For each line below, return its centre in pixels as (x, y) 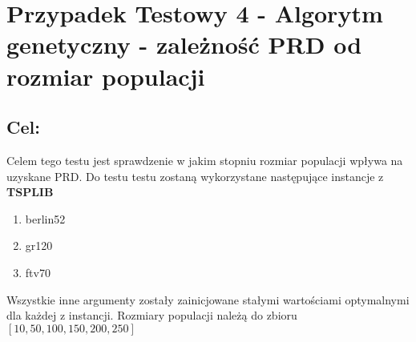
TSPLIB (30, 192)
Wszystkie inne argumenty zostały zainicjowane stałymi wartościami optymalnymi (208, 299)
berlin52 (45, 218)
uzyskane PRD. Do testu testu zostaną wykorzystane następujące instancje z (195, 176)
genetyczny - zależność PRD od (184, 44)
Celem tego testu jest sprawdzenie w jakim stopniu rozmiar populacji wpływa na (205, 160)
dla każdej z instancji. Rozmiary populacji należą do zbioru (152, 315)
